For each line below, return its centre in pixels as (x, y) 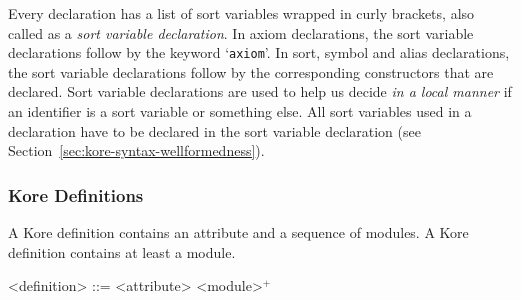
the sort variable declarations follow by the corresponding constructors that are (251, 71)
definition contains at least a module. (122, 251)
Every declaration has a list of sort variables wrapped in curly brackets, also (241, 13)
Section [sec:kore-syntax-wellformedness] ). (136, 150)
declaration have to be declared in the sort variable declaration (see (214, 130)
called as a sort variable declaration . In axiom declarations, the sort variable (241, 32)
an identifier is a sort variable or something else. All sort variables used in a (240, 111)
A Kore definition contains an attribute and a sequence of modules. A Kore (238, 232)
